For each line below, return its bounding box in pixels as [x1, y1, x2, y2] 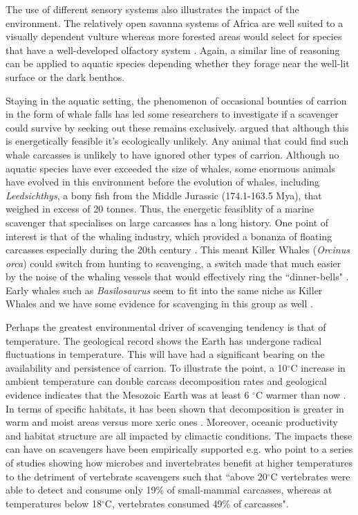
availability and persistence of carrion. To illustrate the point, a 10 [6, 360, 288, 374]
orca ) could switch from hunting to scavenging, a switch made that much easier [6, 255, 341, 270]
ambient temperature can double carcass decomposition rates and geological [6, 374, 327, 388]
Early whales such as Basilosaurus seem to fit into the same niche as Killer [6, 282, 323, 297]
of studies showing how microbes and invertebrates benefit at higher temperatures [6, 455, 352, 469]
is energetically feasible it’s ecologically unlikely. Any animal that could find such [6, 134, 349, 148]
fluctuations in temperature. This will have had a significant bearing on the [6, 347, 325, 361]
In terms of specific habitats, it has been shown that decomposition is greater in [6, 401, 344, 415]
